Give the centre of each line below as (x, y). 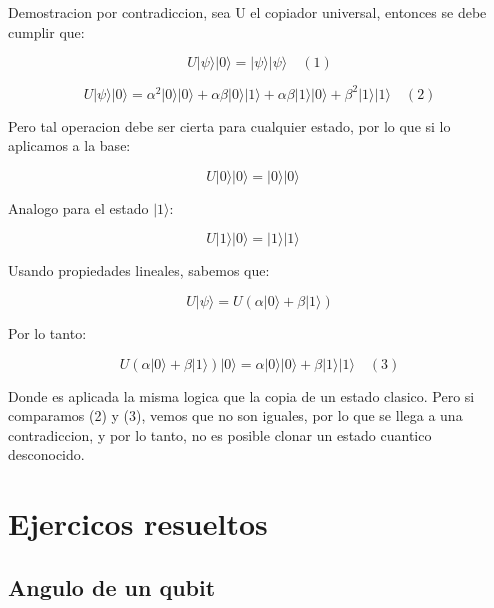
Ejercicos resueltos (138, 523)
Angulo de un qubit (112, 586)
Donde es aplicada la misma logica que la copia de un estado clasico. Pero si (241, 395)
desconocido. (46, 454)
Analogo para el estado (78, 207)
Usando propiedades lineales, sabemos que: (139, 270)
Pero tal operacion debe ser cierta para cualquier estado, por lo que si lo (229, 125)
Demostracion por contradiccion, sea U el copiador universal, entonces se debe (247, 12)
